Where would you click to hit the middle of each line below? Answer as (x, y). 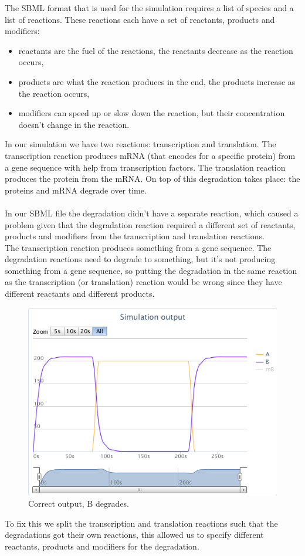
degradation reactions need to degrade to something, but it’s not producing (140, 259)
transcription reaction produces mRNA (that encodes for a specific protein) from (150, 155)
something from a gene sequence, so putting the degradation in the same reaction (151, 270)
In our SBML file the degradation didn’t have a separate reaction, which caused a (152, 213)
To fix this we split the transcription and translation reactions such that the (141, 523)
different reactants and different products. (80, 294)
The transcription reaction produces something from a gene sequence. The (138, 247)
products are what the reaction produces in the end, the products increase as (157, 81)
